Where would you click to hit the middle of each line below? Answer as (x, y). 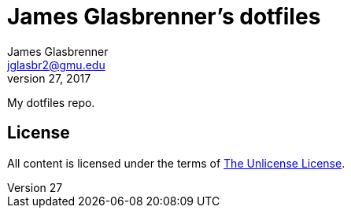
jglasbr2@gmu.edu (56, 65)
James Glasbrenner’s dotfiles (164, 17)
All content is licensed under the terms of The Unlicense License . (176, 163)
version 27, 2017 (49, 78)
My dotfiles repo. (51, 102)
